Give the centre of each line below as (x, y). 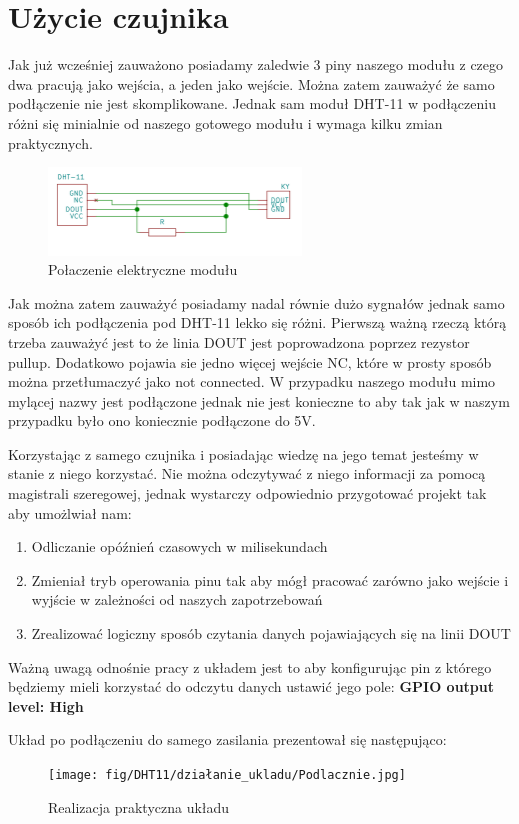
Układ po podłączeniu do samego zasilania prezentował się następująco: (227, 739)
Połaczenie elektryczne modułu (143, 269)
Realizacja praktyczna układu (139, 806)
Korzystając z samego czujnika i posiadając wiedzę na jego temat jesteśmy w (243, 453)
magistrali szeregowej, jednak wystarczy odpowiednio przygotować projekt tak (247, 493)
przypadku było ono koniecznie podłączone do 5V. (162, 420)
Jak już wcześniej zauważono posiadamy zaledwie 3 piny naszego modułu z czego (256, 64)
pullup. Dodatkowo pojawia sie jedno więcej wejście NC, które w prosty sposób (250, 361)
